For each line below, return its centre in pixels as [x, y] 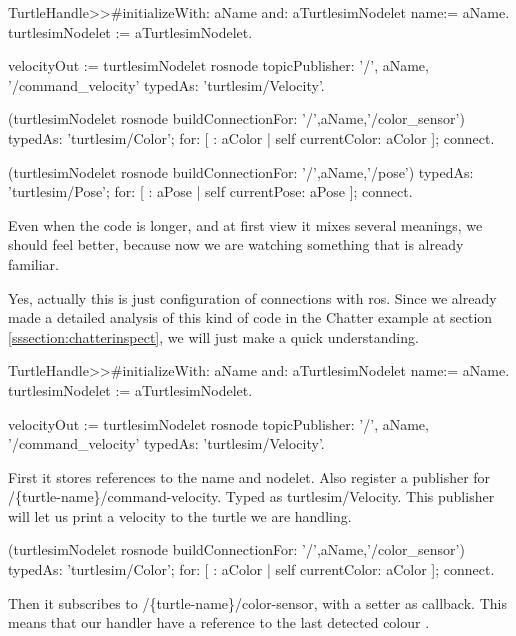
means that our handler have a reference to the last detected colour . [219, 622]
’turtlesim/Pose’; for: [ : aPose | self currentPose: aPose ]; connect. [210, 191]
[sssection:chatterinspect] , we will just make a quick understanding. [213, 336]
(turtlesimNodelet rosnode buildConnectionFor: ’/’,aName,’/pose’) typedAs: [241, 171]
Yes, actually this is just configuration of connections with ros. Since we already [252, 297]
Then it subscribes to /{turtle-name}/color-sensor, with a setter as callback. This [257, 602]
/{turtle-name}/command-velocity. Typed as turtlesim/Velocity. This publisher [251, 496]
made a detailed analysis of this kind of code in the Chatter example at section [250, 317]
